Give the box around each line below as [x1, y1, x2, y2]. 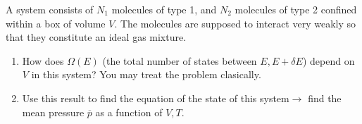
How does [22, 53, 64, 68]
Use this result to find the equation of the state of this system [22, 90, 289, 105]
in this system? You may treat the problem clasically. [31, 67, 261, 82]
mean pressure [22, 104, 85, 119]
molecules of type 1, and [111, 2, 217, 16]
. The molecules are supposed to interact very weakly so [114, 15, 356, 30]
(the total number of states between [102, 53, 257, 68]
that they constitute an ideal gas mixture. [6, 30, 187, 44]
